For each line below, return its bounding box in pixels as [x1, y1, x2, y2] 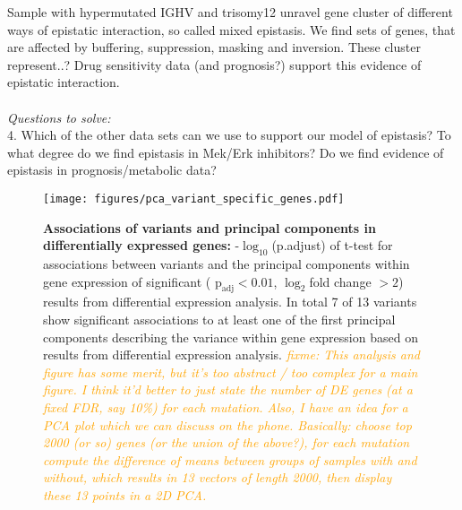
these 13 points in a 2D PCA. [43, 485, 207, 504]
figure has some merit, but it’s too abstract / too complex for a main [43, 362, 418, 381]
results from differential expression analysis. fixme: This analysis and [43, 345, 420, 364]
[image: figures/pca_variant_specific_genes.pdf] [43, 192, 345, 205]
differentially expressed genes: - [43, 236, 240, 255]
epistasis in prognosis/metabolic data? [7, 160, 217, 179]
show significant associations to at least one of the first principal [43, 309, 396, 328]
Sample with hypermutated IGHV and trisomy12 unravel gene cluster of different [7, 3, 453, 21]
